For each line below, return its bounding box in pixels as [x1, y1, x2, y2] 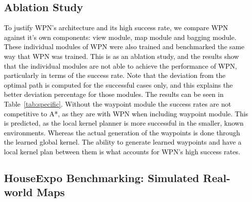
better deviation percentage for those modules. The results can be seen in [4, 89, 224, 99]
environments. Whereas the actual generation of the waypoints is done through [4, 127, 240, 137]
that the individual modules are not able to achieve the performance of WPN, [4, 60, 237, 71]
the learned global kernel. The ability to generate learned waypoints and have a [4, 137, 242, 147]
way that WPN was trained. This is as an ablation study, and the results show [4, 51, 239, 61]
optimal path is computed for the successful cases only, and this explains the [4, 79, 233, 90]
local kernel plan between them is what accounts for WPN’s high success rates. [4, 146, 240, 156]
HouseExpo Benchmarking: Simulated [4, 170, 199, 185]
